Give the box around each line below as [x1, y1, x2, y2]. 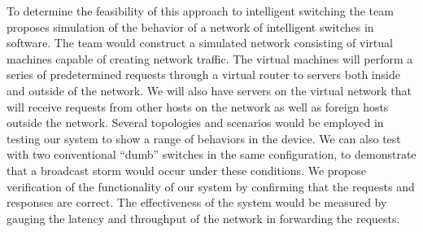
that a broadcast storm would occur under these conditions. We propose [7, 161, 366, 178]
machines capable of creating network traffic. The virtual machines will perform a [7, 50, 413, 67]
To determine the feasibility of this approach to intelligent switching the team [7, 2, 394, 19]
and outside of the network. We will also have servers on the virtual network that [7, 81, 412, 98]
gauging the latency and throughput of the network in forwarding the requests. [7, 209, 400, 226]
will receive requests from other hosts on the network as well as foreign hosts [7, 98, 389, 115]
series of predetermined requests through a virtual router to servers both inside [7, 66, 400, 83]
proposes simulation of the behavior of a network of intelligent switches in [7, 18, 374, 35]
